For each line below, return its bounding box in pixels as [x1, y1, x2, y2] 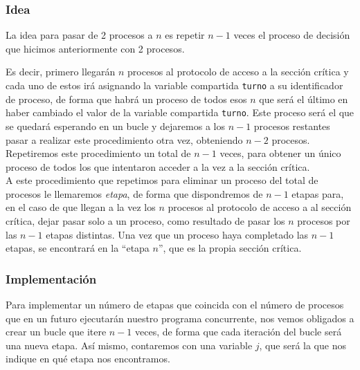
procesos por [297, 214, 350, 228]
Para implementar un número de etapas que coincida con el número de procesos [6, 297, 344, 312]
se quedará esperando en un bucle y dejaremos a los [6, 118, 225, 133]
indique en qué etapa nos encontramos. [6, 351, 170, 366]
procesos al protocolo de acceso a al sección [168, 200, 352, 214]
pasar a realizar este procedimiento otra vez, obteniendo [6, 132, 243, 147]
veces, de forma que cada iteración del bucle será [135, 324, 342, 339]
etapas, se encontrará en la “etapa [6, 241, 150, 255]
